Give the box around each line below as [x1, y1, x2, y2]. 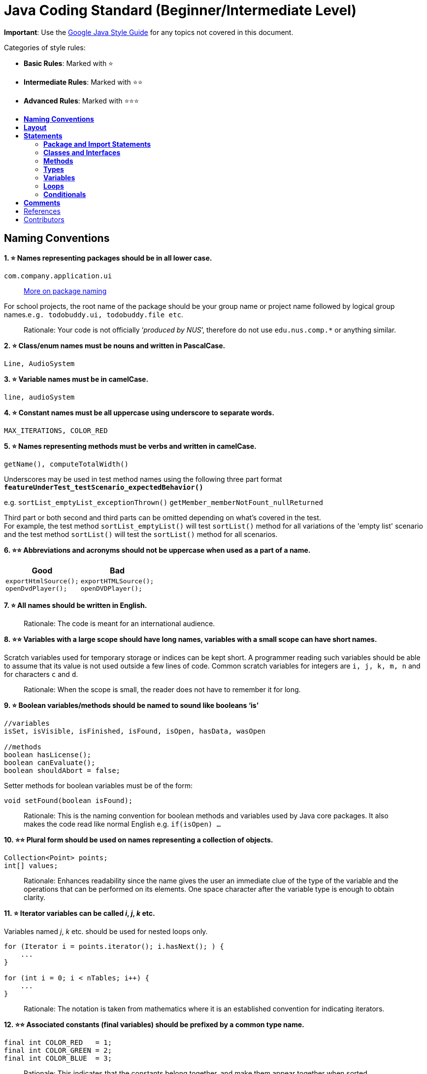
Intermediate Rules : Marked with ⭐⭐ [24, 77, 143, 86]
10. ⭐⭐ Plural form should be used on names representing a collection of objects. [4, 835, 273, 844]
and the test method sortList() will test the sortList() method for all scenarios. [4, 530, 278, 538]
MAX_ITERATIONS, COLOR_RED [4, 426, 108, 435]
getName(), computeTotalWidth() [4, 460, 129, 468]
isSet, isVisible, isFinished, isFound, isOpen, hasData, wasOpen [4, 727, 266, 735]
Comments [24, 198, 61, 207]
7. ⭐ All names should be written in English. [4, 601, 147, 609]
